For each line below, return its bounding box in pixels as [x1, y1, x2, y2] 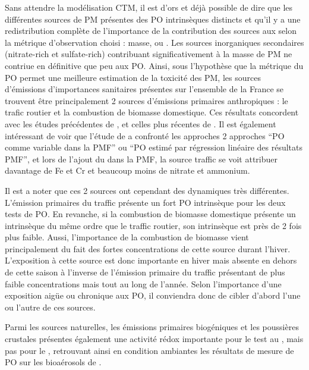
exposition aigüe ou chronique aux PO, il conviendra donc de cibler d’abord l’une [5, 289, 301, 302]
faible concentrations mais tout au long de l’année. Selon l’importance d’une [5, 277, 282, 290]
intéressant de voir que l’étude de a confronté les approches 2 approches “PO [5, 129, 285, 142]
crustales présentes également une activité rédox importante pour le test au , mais [5, 333, 304, 345]
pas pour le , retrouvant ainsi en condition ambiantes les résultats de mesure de [5, 344, 294, 356]
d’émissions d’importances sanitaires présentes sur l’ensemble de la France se [5, 83, 284, 95]
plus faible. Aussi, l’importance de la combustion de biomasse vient [5, 231, 249, 243]
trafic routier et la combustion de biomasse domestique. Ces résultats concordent [5, 106, 299, 118]
